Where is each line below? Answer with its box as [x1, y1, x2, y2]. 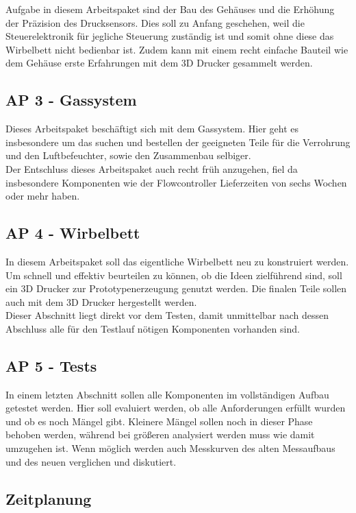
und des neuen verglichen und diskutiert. [5, 454, 177, 468]
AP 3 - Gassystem [5, 89, 137, 110]
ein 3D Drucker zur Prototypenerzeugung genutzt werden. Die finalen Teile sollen [5, 281, 347, 296]
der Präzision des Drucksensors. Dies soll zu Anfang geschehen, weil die [5, 15, 305, 29]
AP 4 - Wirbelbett [5, 222, 140, 243]
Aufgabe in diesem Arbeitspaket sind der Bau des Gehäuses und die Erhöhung [5, 2, 335, 16]
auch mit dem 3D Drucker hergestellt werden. [5, 294, 197, 309]
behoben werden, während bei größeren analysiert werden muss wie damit [5, 427, 315, 442]
